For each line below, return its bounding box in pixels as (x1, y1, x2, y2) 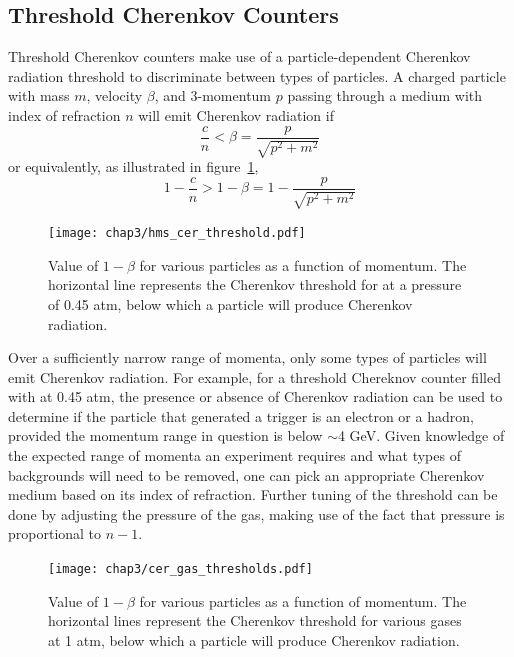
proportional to (8, 523, 102, 544)
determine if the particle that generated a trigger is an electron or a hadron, (8, 405, 474, 426)
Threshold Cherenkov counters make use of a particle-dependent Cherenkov (8, 46, 471, 67)
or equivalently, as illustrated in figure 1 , (8, 156, 259, 177)
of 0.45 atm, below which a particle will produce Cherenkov (48, 293, 413, 314)
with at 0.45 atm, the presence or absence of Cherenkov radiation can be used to (8, 386, 503, 407)
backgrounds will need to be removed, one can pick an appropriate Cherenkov (8, 464, 485, 485)
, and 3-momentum (154, 85, 272, 106)
